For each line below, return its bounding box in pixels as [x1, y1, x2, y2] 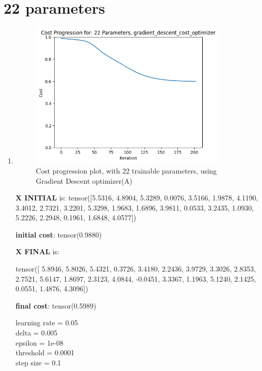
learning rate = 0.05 [15, 317, 78, 328]
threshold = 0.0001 [15, 347, 74, 358]
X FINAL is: [15, 246, 59, 257]
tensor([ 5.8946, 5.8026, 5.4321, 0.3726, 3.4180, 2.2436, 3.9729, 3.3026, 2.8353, [15, 263, 256, 274]
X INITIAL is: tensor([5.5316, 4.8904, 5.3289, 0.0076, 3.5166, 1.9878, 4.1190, [15, 192, 258, 203]
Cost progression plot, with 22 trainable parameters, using [35, 165, 217, 176]
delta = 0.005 [15, 327, 58, 338]
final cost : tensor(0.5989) [15, 300, 96, 311]
